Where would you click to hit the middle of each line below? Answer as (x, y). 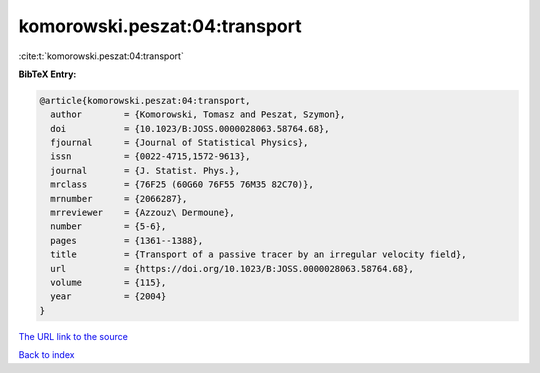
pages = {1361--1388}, (127, 240)
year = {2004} (108, 296)
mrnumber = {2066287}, (119, 198)
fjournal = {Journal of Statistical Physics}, (179, 143)
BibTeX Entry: (47, 74)
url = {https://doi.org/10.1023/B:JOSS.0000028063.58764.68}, (232, 268)
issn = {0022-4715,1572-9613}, (150, 156)
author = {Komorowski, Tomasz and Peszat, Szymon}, (198, 114)
